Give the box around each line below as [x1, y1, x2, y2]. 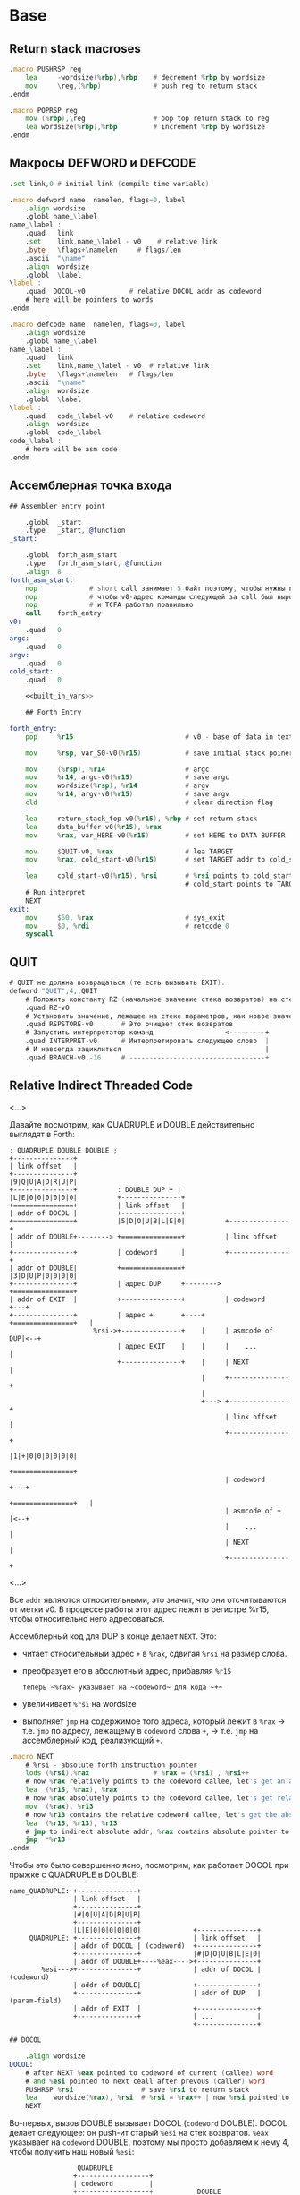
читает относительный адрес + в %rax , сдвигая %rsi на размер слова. [21, 1648, 287, 1659]
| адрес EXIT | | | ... [117, 1342, 257, 1350]
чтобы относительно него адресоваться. [9, 1613, 165, 1624]
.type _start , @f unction [25, 526, 126, 536]
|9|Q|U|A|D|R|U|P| [9, 1177, 78, 1187]
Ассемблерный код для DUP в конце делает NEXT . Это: [9, 1631, 217, 1642]
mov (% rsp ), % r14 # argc [25, 765, 210, 774]
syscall [25, 930, 54, 939]
